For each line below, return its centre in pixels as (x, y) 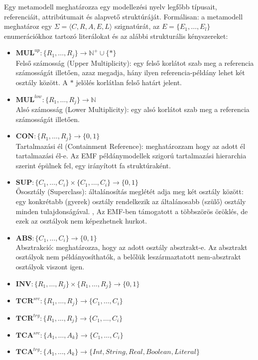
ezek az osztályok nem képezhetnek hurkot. (81, 221)
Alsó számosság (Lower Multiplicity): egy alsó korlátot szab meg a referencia (132, 109)
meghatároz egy (28, 26)
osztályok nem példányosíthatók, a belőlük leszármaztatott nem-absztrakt (128, 257)
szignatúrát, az (137, 26)
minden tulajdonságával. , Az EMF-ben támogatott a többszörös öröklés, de (132, 211)
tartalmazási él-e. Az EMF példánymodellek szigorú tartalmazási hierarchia (131, 156)
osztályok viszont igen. (50, 267)
